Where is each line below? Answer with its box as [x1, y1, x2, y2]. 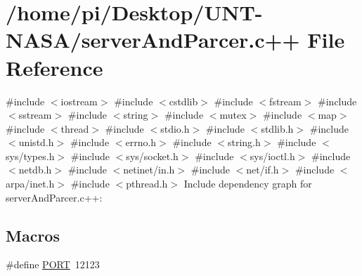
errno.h [125, 135, 157, 150]
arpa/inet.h [6, 176, 55, 191]
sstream [18, 107, 52, 122]
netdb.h [18, 162, 52, 177]
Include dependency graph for [183, 176, 312, 191]
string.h [227, 135, 261, 150]
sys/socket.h [126, 148, 179, 163]
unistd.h [18, 135, 54, 150]
